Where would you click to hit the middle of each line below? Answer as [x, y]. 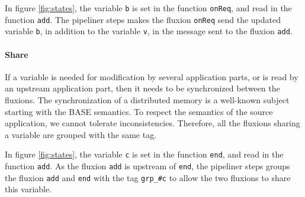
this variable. [28, 189]
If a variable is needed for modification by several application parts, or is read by [152, 76]
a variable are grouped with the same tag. [81, 134]
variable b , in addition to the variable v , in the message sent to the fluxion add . [149, 31]
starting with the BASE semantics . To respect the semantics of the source [139, 111]
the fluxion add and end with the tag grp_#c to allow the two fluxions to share [148, 177]
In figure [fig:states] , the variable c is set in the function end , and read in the [144, 154]
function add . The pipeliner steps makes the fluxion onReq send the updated [143, 19]
